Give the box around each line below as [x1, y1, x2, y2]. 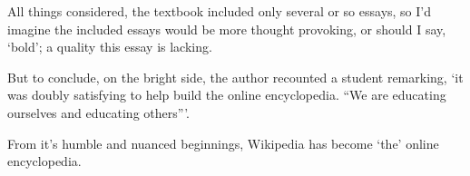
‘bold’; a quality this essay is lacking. [7, 37, 212, 56]
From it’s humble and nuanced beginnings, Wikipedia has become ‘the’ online [7, 133, 439, 152]
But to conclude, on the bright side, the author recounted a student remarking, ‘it [7, 67, 464, 86]
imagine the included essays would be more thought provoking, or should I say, [7, 19, 446, 38]
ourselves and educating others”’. [7, 103, 190, 122]
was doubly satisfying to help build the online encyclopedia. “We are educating [7, 85, 446, 104]
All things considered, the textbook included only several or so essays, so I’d [7, 2, 431, 20]
